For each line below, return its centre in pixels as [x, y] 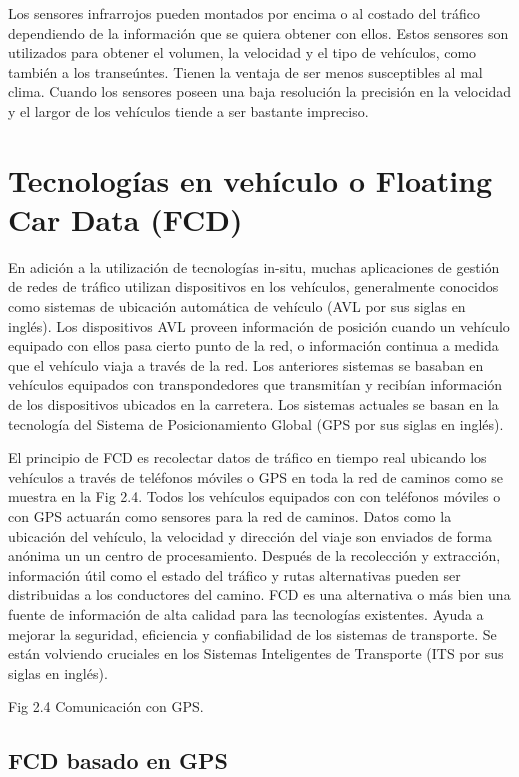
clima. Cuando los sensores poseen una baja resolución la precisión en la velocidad [260, 91]
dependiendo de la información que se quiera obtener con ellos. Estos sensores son [258, 32]
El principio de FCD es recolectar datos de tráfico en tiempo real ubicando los [247, 457]
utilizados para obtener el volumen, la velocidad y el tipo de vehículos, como [242, 52]
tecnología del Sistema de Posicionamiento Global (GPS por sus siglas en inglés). [256, 423]
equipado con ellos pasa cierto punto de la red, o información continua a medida [253, 345]
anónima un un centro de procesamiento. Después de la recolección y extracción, [254, 555]
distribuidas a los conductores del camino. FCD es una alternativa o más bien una [259, 594]
